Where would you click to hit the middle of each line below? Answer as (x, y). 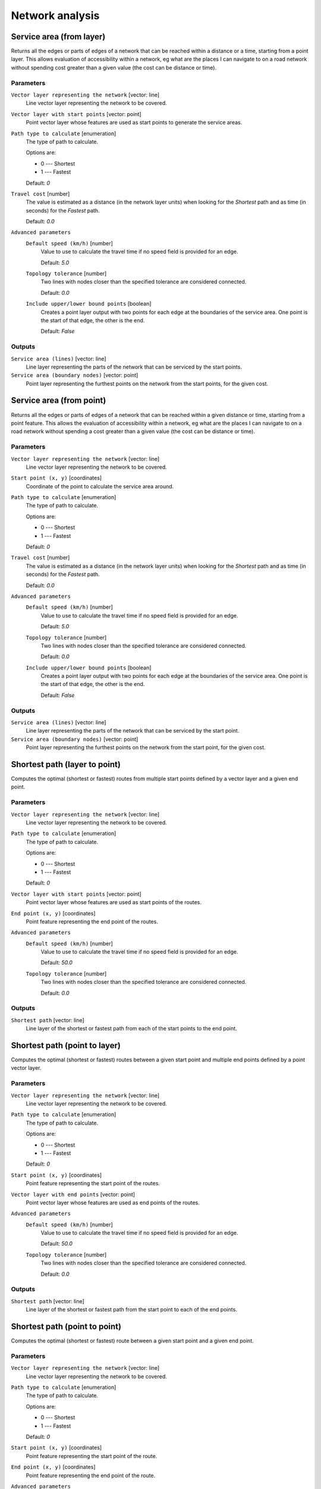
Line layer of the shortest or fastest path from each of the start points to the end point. (131, 1029)
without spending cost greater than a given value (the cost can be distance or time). (114, 67)
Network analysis (55, 15)
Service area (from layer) (58, 37)
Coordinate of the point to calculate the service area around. (100, 486)
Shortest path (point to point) (66, 1326)
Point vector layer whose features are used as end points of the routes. (113, 1203)
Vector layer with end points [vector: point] (73, 1194)
